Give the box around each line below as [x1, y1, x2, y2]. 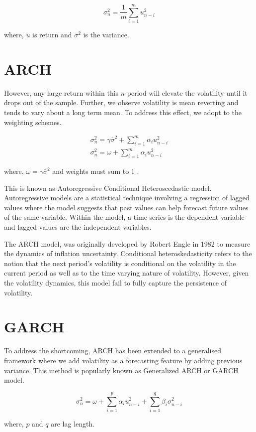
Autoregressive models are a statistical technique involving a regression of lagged [4, 192, 250, 203]
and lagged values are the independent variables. [4, 222, 152, 232]
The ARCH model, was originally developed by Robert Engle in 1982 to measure [4, 238, 251, 249]
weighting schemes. [4, 117, 62, 127]
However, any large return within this [4, 87, 119, 98]
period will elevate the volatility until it [127, 87, 248, 98]
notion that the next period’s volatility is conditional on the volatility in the [4, 258, 236, 268]
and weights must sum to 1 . [52, 166, 139, 176]
